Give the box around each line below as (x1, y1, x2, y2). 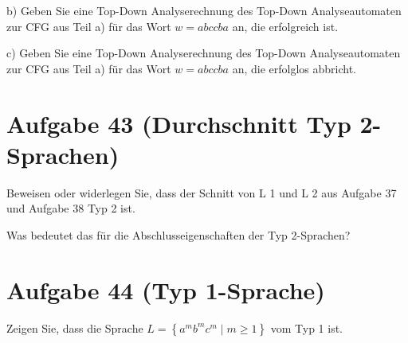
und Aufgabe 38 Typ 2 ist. (6, 200, 135, 216)
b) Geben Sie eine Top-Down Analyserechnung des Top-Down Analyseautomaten (6, 2, 402, 18)
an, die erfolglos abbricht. (232, 60, 357, 76)
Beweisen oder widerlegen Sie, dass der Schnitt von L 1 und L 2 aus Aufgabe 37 (6, 184, 397, 201)
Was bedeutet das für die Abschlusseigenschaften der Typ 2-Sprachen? (6, 226, 351, 243)
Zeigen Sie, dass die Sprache (6, 319, 143, 336)
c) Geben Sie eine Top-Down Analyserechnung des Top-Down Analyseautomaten (6, 45, 401, 61)
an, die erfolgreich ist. (232, 18, 339, 34)
